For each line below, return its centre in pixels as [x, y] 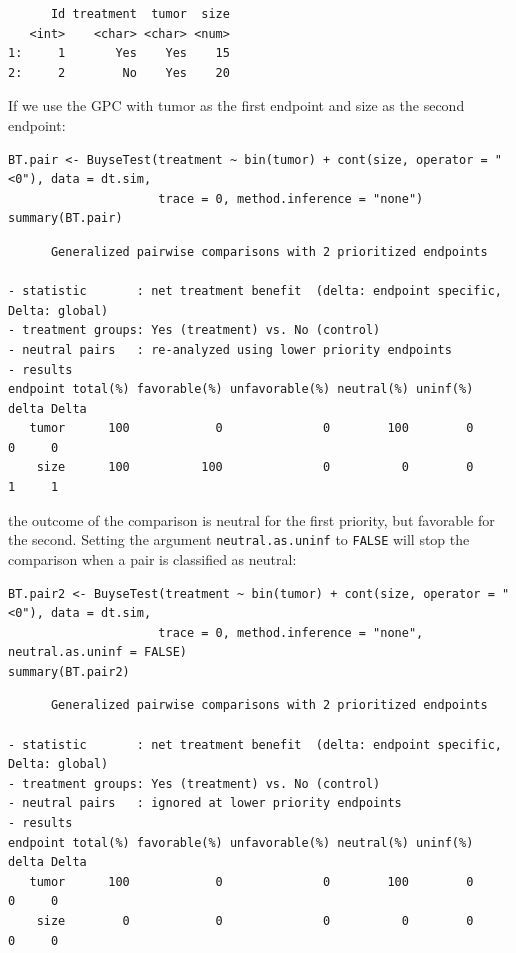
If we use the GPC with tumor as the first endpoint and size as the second [236, 105]
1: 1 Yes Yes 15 [119, 53]
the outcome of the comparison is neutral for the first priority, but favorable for [251, 519]
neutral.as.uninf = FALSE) [97, 652]
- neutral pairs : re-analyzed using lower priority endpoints [230, 349]
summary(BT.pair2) [69, 671]
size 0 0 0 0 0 [255, 921]
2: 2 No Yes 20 [119, 72]
